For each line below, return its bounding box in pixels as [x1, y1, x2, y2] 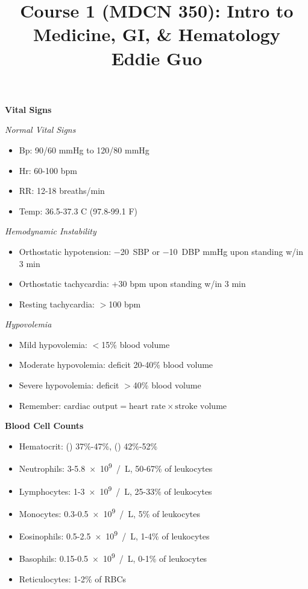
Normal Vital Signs [5, 123, 76, 136]
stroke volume [175, 402, 227, 411]
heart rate [129, 402, 166, 411]
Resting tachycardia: [19, 297, 95, 310]
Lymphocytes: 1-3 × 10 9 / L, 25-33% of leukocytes [19, 483, 212, 497]
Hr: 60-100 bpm [19, 164, 77, 176]
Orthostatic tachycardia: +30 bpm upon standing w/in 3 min [19, 277, 246, 290]
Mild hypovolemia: [19, 338, 87, 350]
